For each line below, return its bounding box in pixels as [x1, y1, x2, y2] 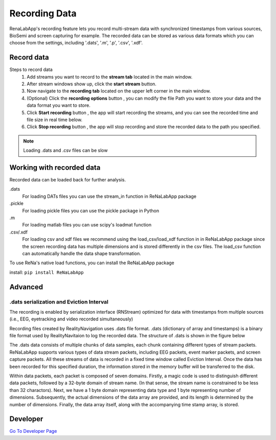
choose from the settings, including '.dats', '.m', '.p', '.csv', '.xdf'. [9, 40, 143, 46]
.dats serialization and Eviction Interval [9, 298, 109, 305]
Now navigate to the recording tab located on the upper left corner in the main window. [27, 88, 211, 94]
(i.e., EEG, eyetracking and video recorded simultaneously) [9, 316, 133, 322]
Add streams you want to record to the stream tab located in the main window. [27, 74, 193, 80]
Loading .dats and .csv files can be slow [23, 147, 108, 153]
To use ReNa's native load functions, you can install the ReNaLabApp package [9, 260, 175, 266]
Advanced [9, 283, 43, 291]
